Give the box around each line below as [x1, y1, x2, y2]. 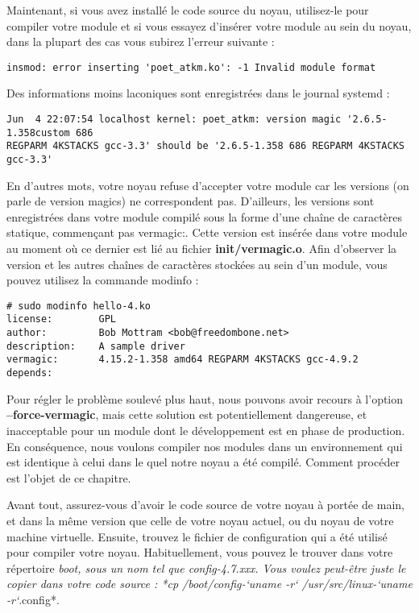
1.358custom [6, 126, 70, 139]
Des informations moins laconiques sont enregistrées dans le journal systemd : [6, 85, 390, 101]
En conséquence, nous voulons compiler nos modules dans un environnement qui [6, 437, 403, 454]
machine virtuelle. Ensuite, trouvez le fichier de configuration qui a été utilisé [6, 528, 388, 545]
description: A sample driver [6, 340, 185, 352]
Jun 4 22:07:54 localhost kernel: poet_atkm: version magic [6, 114, 342, 126]
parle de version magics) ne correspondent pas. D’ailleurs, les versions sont [6, 193, 375, 209]
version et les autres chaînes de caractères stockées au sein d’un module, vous [6, 255, 388, 272]
